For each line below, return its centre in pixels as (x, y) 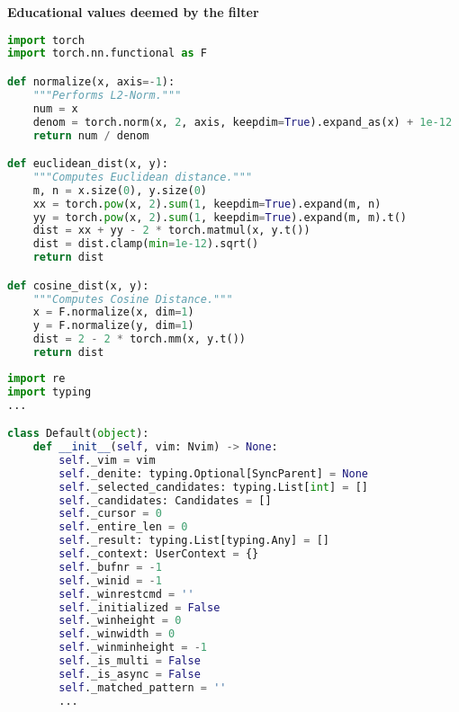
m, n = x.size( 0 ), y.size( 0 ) (120, 190)
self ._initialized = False (139, 607)
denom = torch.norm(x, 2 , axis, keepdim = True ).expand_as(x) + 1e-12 (243, 122)
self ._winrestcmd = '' (126, 594)
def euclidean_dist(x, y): (88, 164)
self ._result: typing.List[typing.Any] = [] (194, 541)
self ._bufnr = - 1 (110, 567)
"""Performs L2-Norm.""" (107, 95)
